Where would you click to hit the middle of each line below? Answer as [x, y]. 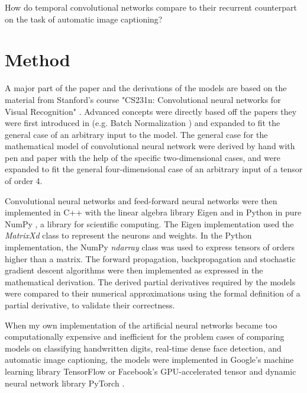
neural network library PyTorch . [65, 383]
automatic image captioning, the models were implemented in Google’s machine [149, 360]
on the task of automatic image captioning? [84, 19]
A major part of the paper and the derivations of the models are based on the [146, 88]
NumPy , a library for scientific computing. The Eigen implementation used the [149, 223]
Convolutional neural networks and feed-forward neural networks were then [141, 200]
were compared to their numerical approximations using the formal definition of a [153, 293]
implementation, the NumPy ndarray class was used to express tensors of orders [150, 247]
